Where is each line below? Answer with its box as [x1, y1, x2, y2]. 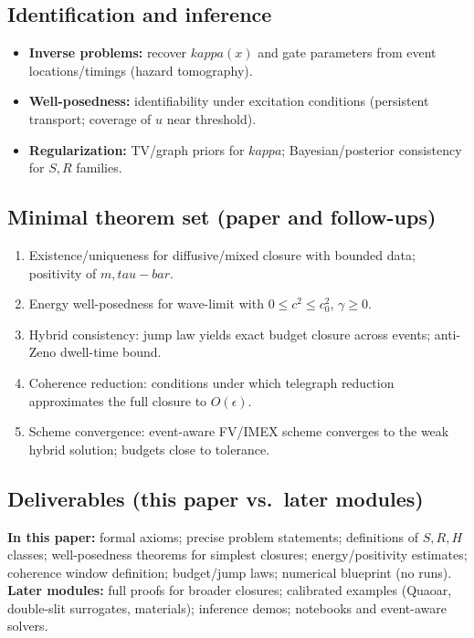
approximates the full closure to [28, 391, 207, 410]
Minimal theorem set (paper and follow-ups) [7, 203, 437, 231]
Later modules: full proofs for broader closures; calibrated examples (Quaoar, [7, 580, 452, 600]
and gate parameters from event [258, 43, 437, 62]
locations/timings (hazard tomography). [28, 60, 253, 79]
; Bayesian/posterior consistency [281, 140, 462, 159]
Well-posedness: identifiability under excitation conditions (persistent [28, 91, 429, 110]
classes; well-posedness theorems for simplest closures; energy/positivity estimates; [7, 545, 468, 564]
